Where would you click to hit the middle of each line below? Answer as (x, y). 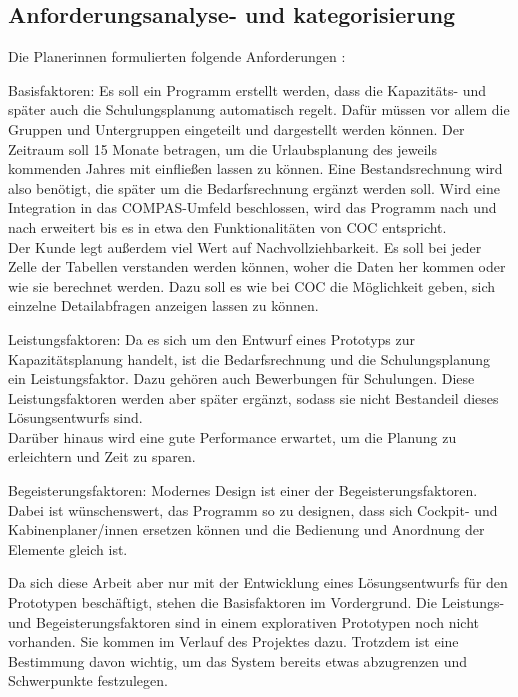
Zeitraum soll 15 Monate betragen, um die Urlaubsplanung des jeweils (222, 148)
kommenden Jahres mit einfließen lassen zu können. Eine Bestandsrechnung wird (255, 168)
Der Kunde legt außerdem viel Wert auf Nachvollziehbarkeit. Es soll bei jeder (245, 246)
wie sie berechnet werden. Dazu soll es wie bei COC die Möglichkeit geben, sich (252, 285)
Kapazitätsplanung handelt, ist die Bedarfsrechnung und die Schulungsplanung (249, 358)
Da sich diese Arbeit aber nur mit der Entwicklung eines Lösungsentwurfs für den (258, 582)
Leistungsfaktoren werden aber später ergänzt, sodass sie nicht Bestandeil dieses (253, 397)
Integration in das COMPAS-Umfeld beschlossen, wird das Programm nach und (252, 207)
